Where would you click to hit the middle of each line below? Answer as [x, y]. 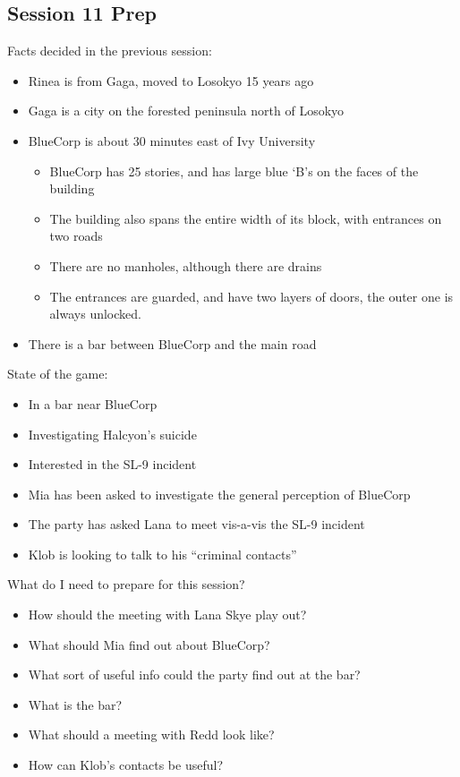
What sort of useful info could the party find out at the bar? [194, 675]
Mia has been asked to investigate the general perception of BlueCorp [219, 494]
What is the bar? [75, 704]
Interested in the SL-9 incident [112, 464]
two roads [76, 236]
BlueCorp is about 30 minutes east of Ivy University [172, 140]
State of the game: [58, 374]
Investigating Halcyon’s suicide [112, 434]
